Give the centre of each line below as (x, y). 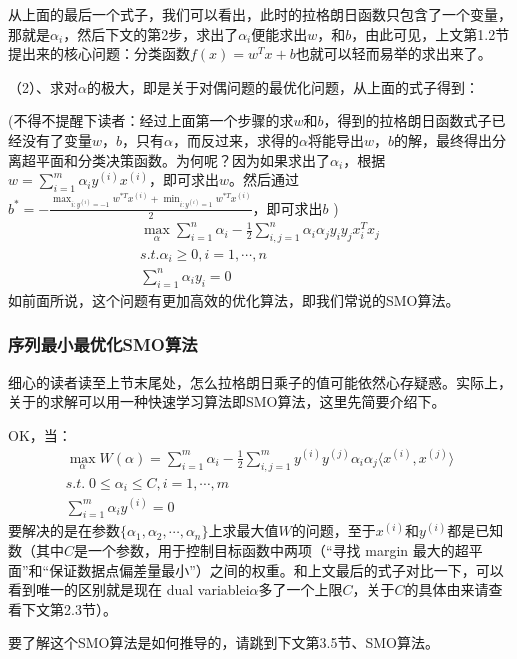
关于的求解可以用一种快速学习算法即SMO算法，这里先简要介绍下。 (227, 401)
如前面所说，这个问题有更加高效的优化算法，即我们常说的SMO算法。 (234, 299)
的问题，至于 (333, 530)
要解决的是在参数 (64, 530)
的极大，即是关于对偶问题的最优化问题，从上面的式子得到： (282, 86)
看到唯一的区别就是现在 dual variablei (129, 589)
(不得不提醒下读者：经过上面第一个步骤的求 (151, 120)
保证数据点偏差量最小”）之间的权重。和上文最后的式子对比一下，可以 (276, 569)
